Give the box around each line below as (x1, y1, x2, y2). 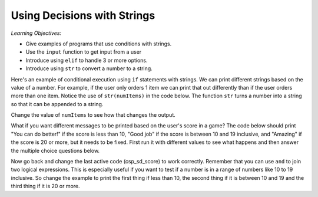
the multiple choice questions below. (11, 147, 100, 154)
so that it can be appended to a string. (11, 100, 104, 107)
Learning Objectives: (11, 29, 62, 37)
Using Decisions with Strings (11, 9, 155, 22)
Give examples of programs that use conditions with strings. (25, 40, 172, 47)
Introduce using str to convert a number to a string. (25, 65, 153, 72)
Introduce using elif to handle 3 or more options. (25, 57, 148, 64)
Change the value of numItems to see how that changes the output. (11, 111, 176, 119)
